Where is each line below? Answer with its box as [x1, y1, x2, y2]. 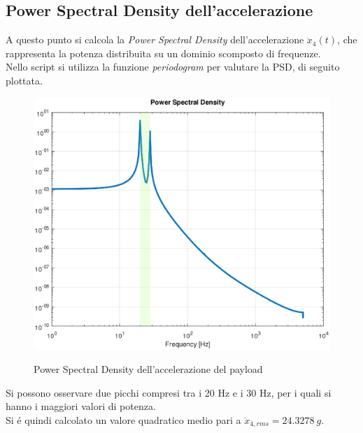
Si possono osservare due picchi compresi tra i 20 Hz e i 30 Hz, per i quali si [6, 385, 332, 399]
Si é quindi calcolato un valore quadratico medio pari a [6, 413, 241, 427]
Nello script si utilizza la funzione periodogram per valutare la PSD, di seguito [6, 59, 340, 74]
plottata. [6, 73, 43, 87]
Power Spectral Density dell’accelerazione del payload [34, 362, 263, 376]
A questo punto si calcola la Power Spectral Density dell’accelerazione [6, 32, 304, 47]
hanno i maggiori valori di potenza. [6, 399, 156, 413]
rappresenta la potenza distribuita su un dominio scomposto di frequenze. [6, 45, 321, 60]
